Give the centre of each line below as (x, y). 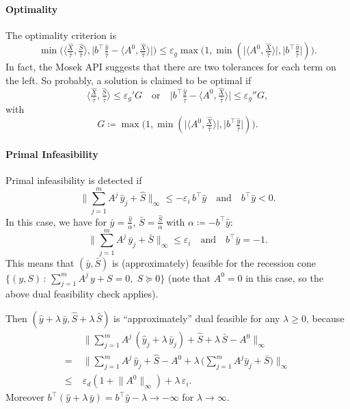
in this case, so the (284, 277)
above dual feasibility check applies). (82, 294)
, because (325, 318)
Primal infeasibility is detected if (74, 180)
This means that (40, 262)
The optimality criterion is (61, 35)
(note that (189, 277)
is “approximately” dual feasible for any (197, 318)
